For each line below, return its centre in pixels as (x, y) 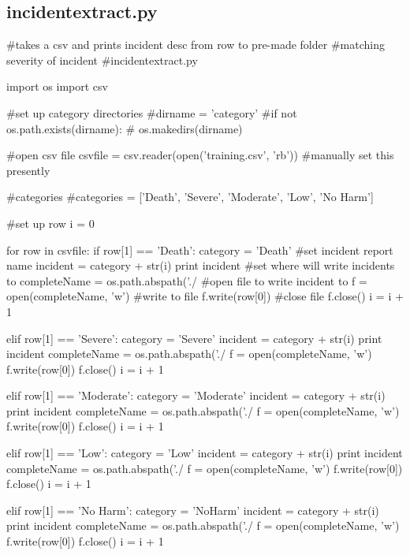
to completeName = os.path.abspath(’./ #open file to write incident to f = (187, 280)
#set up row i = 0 (50, 223)
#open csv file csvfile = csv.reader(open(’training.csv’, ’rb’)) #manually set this (200, 155)
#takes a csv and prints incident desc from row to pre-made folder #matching (196, 45)
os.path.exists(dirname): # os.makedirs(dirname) (125, 128)
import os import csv (57, 86)
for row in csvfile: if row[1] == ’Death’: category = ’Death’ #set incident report (200, 250)
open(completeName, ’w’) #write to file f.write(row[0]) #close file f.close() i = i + (205, 296)
